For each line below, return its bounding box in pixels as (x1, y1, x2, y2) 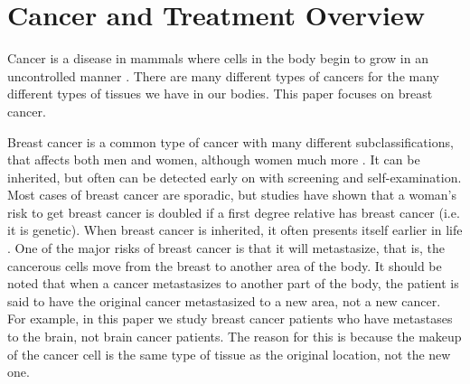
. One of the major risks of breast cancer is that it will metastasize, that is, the (7, 239, 446, 258)
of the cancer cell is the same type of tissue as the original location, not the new (7, 344, 451, 363)
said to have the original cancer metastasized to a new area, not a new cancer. (7, 291, 441, 310)
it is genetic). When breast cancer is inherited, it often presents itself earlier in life (7, 220, 463, 239)
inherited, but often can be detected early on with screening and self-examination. (7, 167, 462, 186)
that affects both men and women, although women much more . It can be (7, 150, 420, 169)
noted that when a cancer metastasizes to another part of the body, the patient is (7, 274, 459, 293)
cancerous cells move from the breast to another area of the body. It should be (7, 256, 442, 275)
